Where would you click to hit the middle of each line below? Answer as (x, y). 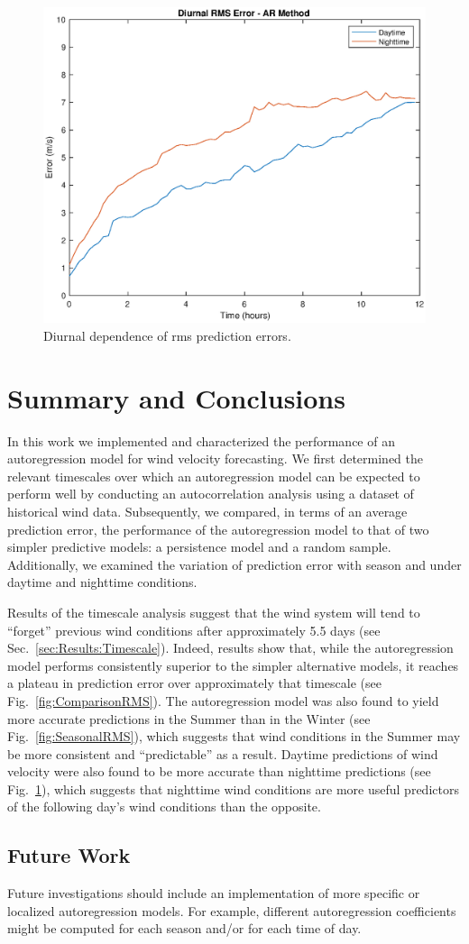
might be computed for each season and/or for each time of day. (184, 928)
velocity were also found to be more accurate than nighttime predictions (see (219, 771)
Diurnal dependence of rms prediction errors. (167, 335)
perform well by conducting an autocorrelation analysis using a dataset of (211, 494)
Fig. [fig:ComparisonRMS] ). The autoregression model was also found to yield (223, 700)
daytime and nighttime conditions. (102, 582)
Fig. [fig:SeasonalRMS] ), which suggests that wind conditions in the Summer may (234, 736)
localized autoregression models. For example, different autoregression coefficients (232, 910)
